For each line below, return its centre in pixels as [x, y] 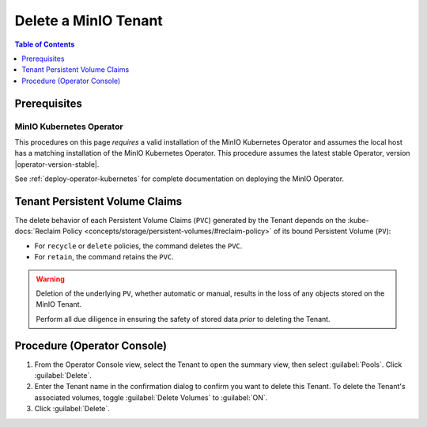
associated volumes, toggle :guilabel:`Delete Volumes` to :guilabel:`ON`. [151, 397]
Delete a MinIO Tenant [89, 21]
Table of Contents [45, 44]
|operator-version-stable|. [57, 164]
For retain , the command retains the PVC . [104, 257]
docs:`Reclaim [38, 231]
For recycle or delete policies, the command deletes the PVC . [138, 246]
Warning [50, 279]
